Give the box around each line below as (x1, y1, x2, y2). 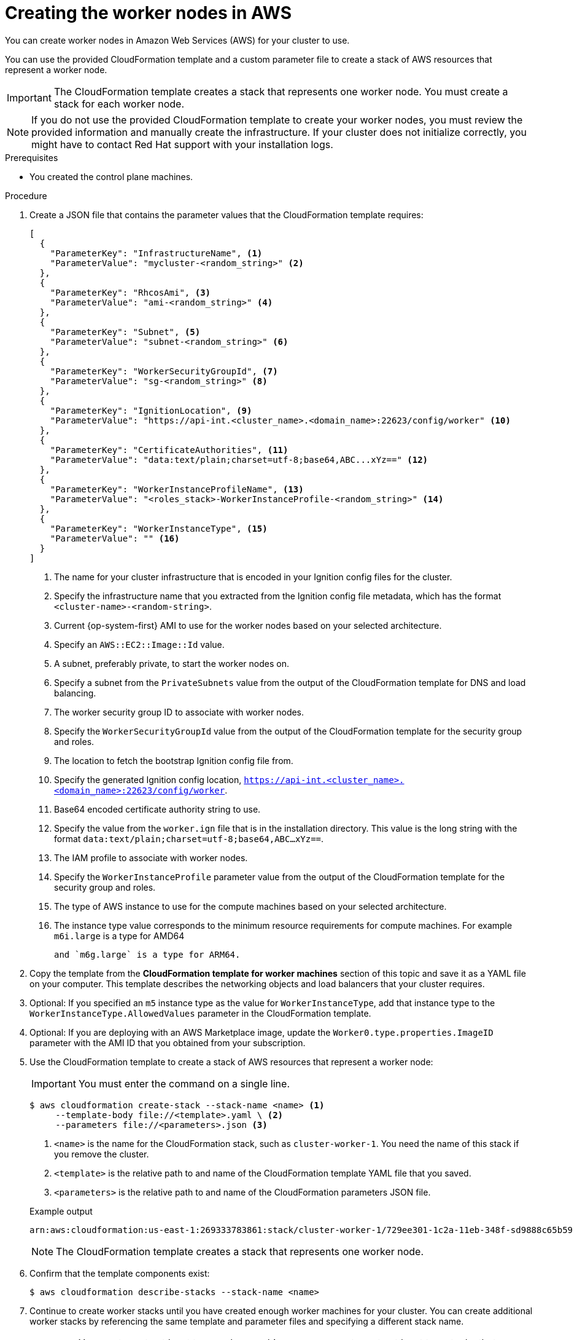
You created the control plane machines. (29, 171, 193, 182)
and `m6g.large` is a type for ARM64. (54, 949, 241, 960)
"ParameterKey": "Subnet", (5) (50, 326, 201, 337)
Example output (29, 1205, 93, 1216)
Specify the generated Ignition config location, (54, 774, 242, 785)
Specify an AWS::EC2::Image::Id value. (54, 639, 225, 650)
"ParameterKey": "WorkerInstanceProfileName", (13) (50, 484, 304, 494)
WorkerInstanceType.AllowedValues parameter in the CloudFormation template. (29, 1007, 371, 1019)
